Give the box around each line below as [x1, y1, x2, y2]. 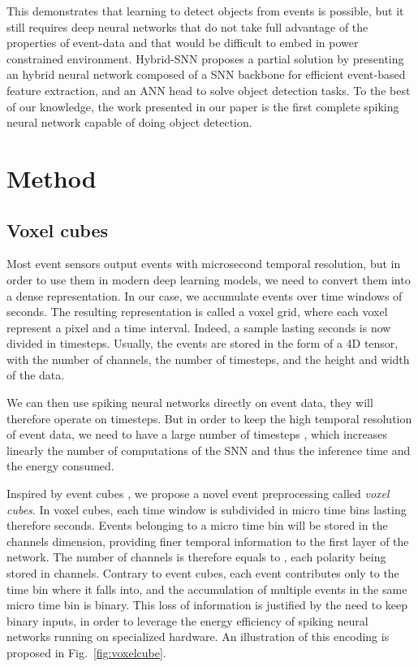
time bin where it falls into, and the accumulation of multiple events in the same [6, 580, 407, 597]
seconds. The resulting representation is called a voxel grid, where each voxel [6, 303, 388, 320]
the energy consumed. [6, 457, 114, 474]
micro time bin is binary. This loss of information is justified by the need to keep [6, 596, 408, 613]
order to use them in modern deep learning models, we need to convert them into [6, 271, 411, 288]
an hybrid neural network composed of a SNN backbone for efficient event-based [6, 66, 406, 83]
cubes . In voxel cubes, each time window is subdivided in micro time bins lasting [6, 500, 407, 518]
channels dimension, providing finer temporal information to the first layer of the [6, 532, 409, 549]
